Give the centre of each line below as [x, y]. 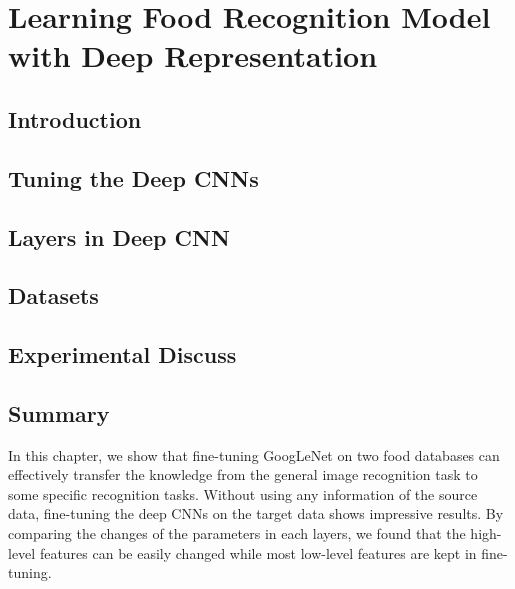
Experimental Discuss [122, 354]
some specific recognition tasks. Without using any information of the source [243, 493]
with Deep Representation [193, 55]
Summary [59, 412]
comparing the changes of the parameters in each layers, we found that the [237, 533]
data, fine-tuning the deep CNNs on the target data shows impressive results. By [256, 513]
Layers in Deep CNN [119, 236]
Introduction [75, 118]
